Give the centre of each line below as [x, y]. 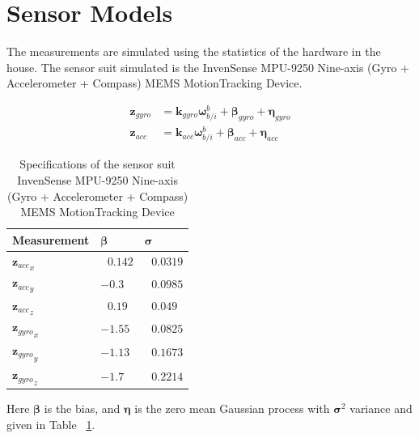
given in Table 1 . [51, 424]
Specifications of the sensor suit [97, 164]
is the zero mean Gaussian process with [232, 408]
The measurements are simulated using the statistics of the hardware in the [194, 51]
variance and [381, 408]
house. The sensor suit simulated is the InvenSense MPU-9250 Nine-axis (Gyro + [208, 67]
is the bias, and [82, 408]
